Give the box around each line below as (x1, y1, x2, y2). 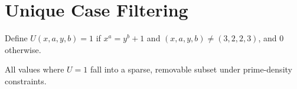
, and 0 (258, 32, 284, 44)
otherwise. (5, 43, 41, 55)
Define (5, 32, 28, 44)
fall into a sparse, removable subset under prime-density (90, 63, 292, 75)
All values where (5, 63, 64, 75)
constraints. (5, 74, 47, 87)
